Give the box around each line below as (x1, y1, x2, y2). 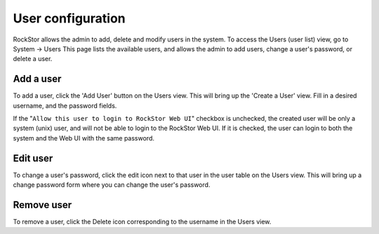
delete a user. (13, 55, 53, 63)
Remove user (13, 199, 72, 211)
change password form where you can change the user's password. (13, 181, 211, 189)
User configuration (13, 11, 126, 26)
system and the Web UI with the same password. (13, 134, 154, 142)
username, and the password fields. (13, 101, 117, 110)
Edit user (13, 152, 53, 164)
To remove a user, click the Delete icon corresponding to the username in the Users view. (13, 218, 272, 226)
